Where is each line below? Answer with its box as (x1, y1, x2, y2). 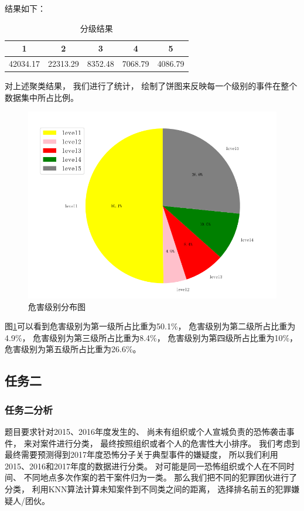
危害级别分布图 (28, 300, 86, 312)
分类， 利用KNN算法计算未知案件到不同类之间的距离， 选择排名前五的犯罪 (5, 482, 292, 495)
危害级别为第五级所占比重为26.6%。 (5, 343, 141, 355)
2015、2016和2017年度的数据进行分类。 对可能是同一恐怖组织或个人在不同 (5, 459, 286, 472)
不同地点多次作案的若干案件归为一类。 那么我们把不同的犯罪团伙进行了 (23, 471, 298, 483)
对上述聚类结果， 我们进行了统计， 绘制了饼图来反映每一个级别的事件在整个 (5, 80, 298, 92)
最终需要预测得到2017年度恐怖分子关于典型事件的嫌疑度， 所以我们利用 (5, 448, 278, 461)
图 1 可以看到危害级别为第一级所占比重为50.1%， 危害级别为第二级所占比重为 (5, 320, 296, 332)
